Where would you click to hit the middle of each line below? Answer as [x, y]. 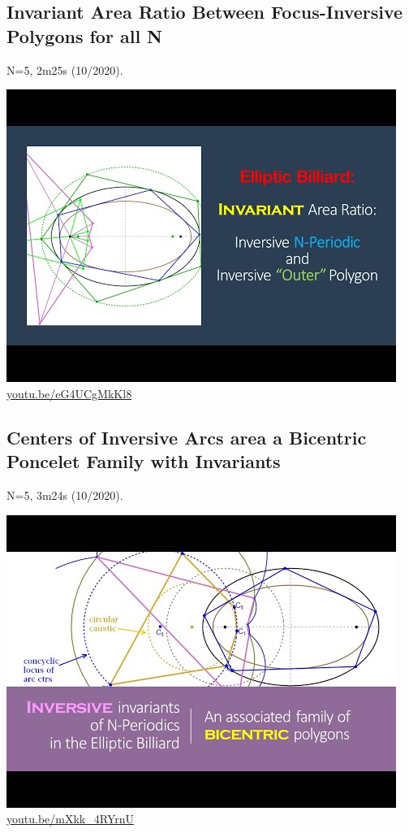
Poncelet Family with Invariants [144, 461]
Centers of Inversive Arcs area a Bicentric [187, 437]
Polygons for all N [85, 35]
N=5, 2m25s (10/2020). [65, 69]
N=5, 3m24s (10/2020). [65, 495]
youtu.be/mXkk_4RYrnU [70, 819]
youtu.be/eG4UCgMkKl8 [69, 393]
